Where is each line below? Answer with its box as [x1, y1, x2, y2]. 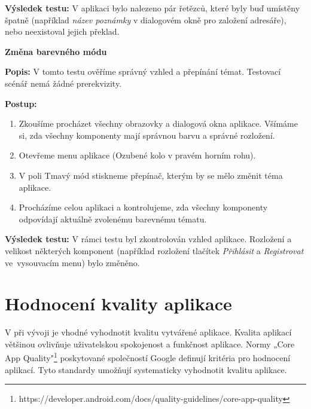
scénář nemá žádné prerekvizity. [5, 77, 122, 89]
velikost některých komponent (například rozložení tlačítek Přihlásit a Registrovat [5, 244, 304, 257]
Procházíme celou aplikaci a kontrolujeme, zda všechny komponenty [19, 201, 268, 213]
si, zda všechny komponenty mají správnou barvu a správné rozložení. [19, 129, 275, 141]
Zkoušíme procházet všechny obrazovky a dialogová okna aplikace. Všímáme [19, 117, 298, 130]
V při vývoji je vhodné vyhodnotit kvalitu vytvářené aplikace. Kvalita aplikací [5, 326, 292, 338]
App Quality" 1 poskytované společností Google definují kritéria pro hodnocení [5, 350, 291, 364]
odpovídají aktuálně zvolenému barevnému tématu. [19, 212, 207, 225]
